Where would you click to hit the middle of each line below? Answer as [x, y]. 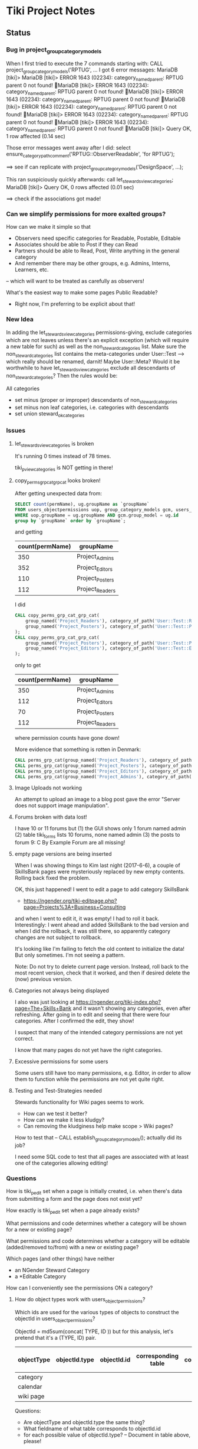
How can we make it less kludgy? [64, 1120]
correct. [24, 1039]
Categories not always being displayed [62, 990]
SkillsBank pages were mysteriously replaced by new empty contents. [100, 872]
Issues [16, 431]
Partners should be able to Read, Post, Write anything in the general [97, 251]
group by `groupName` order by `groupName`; [70, 521]
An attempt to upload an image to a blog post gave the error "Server [97, 800]
